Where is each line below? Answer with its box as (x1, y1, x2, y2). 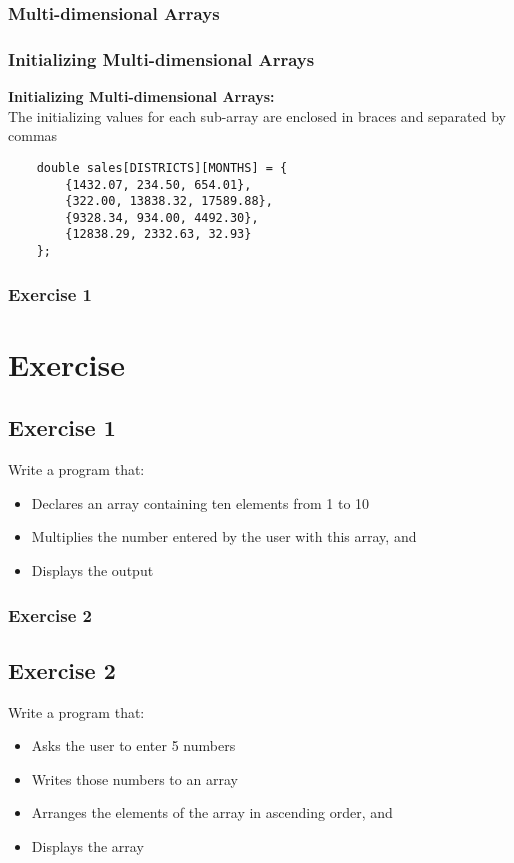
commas (8, 125, 58, 146)
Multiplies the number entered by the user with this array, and (31, 526, 417, 547)
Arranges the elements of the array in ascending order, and (31, 802, 393, 823)
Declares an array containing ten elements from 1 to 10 (31, 492, 370, 513)
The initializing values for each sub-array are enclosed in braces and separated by (8, 105, 506, 126)
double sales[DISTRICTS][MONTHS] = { (36, 160, 288, 175)
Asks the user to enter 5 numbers (31, 735, 236, 756)
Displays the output (31, 559, 154, 580)
